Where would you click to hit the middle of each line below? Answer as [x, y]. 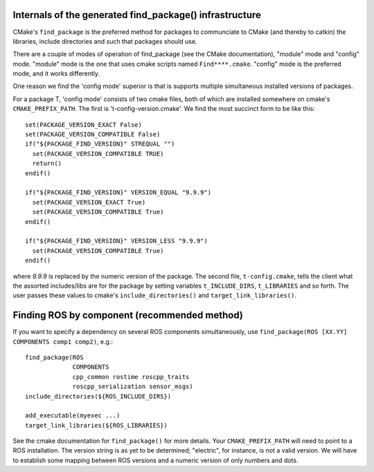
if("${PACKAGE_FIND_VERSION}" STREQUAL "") [100, 144]
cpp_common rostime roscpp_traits [131, 377]
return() [47, 164]
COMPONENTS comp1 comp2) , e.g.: [63, 341]
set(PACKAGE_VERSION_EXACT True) [89, 202]
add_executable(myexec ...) [73, 416]
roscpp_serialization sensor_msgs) [133, 387]
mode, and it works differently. [56, 73]
